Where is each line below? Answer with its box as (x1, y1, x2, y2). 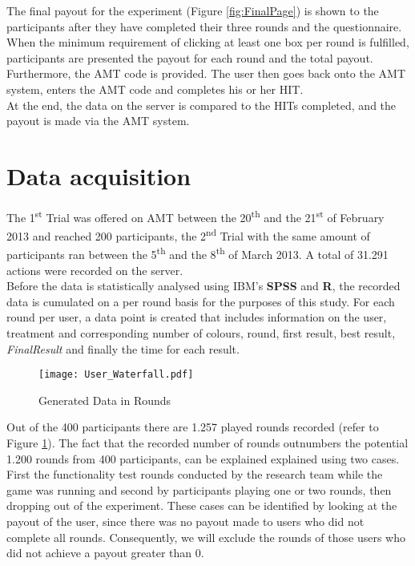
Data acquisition (6, 159, 191, 192)
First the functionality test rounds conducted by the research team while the (6, 466, 383, 483)
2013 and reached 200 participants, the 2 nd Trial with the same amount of (6, 225, 370, 244)
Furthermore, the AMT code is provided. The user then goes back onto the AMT (6, 65, 406, 82)
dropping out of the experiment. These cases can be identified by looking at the (6, 497, 397, 514)
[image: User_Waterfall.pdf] (38, 369, 194, 381)
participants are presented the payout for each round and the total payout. (6, 49, 373, 66)
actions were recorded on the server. (6, 261, 183, 278)
